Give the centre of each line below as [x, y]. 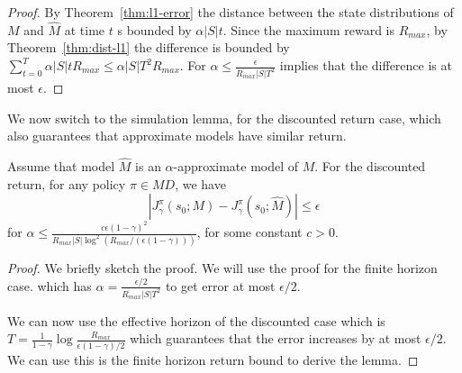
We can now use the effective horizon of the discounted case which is [196, 320]
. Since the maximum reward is [309, 29]
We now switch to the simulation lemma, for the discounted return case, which [224, 118]
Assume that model [61, 165]
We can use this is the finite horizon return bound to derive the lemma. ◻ [213, 359]
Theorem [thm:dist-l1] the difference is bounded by [149, 47]
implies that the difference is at [366, 65]
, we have [200, 183]
